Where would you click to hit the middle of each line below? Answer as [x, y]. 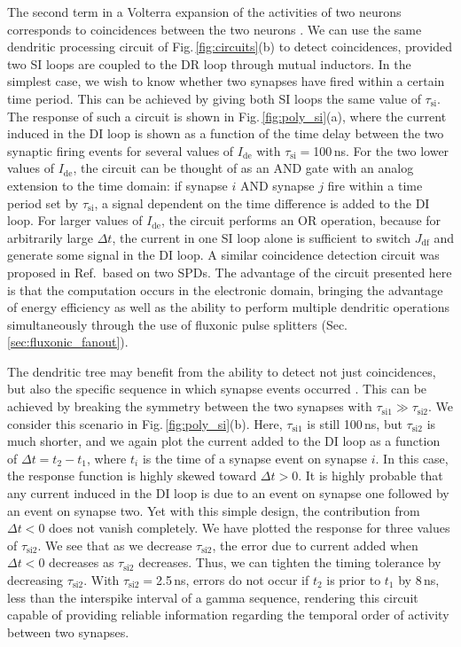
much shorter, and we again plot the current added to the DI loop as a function [224, 441]
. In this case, [412, 458]
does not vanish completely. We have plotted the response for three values [250, 528]
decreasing [35, 580]
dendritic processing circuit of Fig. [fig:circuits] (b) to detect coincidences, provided [230, 47]
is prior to [354, 580]
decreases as [82, 562]
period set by [43, 203]
